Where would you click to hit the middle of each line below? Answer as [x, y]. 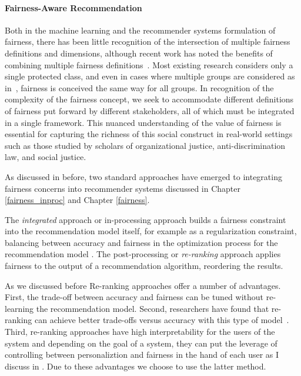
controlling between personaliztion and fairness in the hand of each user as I [142, 355]
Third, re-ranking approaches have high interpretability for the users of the [140, 332]
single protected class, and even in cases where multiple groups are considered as [150, 76]
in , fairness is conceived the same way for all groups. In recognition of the [139, 87]
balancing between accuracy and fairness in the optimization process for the [141, 242]
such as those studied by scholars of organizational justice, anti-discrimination [145, 145]
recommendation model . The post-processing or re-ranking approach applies [143, 254]
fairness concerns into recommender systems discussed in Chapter [123, 188]
